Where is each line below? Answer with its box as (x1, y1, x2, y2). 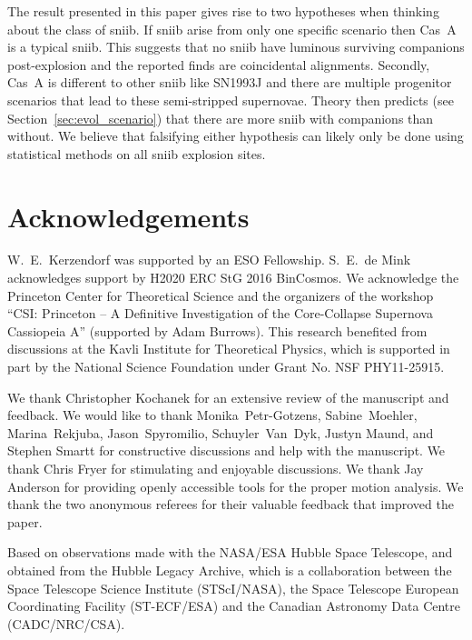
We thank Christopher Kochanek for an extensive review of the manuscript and (7, 387, 449, 406)
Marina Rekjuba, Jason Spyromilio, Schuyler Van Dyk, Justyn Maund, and (7, 423, 434, 442)
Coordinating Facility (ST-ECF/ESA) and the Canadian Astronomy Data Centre (7, 596, 460, 615)
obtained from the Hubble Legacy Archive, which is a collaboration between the (7, 560, 452, 579)
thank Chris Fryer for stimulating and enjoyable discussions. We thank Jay (7, 459, 424, 477)
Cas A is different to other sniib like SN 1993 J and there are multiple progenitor (7, 73, 452, 92)
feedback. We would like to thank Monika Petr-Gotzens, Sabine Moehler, (7, 405, 418, 425)
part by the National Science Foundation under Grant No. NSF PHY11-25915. (7, 357, 445, 376)
